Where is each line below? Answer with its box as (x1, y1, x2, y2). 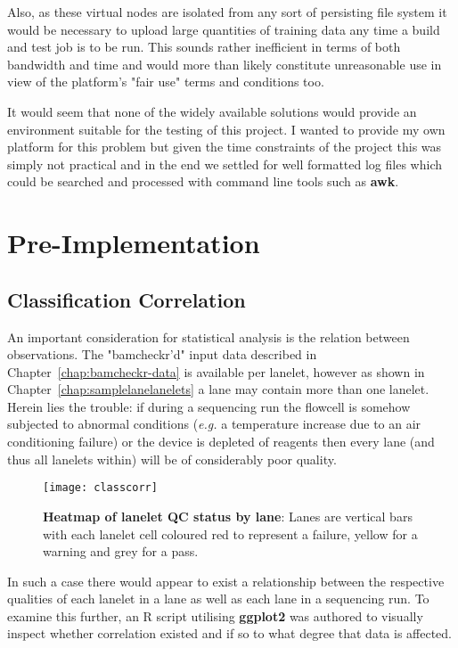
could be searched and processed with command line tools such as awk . (7, 172, 399, 191)
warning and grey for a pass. (43, 542, 199, 561)
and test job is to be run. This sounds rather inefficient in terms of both (7, 37, 401, 56)
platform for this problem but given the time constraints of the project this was (7, 137, 442, 156)
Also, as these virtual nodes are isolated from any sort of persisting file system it (7, 3, 447, 21)
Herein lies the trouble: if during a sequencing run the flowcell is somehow (7, 397, 411, 415)
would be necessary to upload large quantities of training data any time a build (7, 20, 440, 38)
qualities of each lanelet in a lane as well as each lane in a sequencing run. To (7, 589, 429, 608)
